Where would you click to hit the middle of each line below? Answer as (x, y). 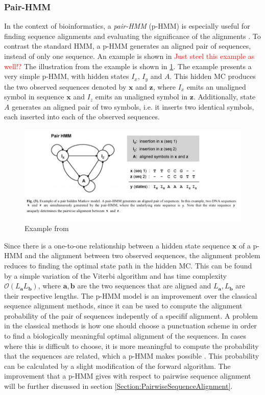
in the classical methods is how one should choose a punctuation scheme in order (130, 326)
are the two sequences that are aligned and (144, 286)
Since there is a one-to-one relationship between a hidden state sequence (117, 245)
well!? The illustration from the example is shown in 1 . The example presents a (128, 66)
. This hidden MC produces (213, 76)
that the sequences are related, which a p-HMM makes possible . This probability (132, 356)
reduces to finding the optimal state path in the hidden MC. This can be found (128, 265)
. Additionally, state (224, 97)
